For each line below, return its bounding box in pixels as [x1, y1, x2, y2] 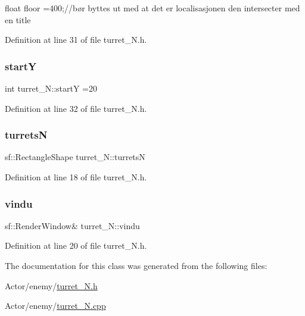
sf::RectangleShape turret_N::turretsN [5, 151, 145, 163]
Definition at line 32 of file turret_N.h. [5, 102, 147, 114]
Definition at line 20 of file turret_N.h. [5, 239, 147, 252]
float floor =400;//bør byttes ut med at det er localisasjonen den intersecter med [5, 2, 300, 14]
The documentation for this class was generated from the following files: [5, 259, 267, 271]
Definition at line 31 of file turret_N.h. [5, 33, 147, 46]
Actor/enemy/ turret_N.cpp [5, 299, 106, 312]
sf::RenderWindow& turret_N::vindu [5, 219, 140, 231]
